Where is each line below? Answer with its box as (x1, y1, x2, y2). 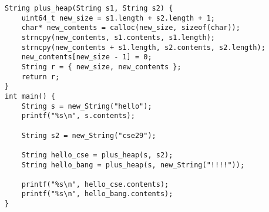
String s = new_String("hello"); (21, 102, 152, 110)
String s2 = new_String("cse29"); (21, 131, 156, 140)
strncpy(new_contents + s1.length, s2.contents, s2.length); (21, 43, 265, 52)
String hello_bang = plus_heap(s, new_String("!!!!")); (21, 160, 245, 169)
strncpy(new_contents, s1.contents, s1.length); (21, 33, 215, 42)
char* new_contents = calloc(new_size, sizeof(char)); (21, 23, 240, 32)
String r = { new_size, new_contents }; (21, 62, 181, 71)
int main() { (5, 92, 55, 100)
